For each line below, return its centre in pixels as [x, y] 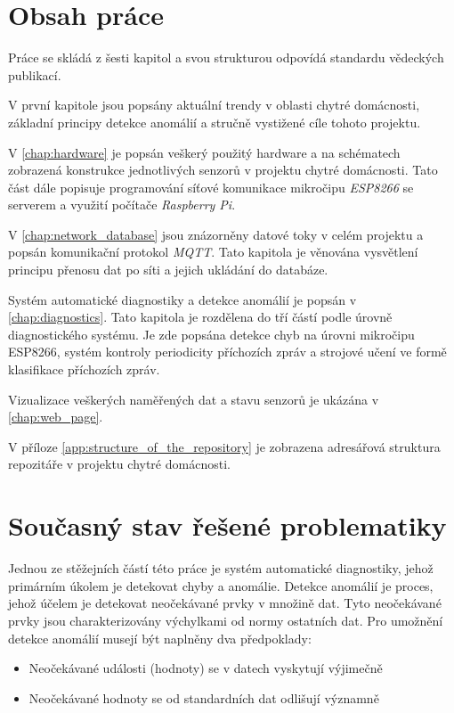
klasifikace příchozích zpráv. [84, 369]
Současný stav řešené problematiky [227, 525]
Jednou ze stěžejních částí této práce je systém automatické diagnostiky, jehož [221, 568]
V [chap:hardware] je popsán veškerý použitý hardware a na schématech [204, 152]
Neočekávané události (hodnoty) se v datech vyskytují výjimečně [206, 668]
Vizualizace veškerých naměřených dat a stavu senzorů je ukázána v [194, 399]
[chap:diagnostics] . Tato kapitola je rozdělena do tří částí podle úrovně [200, 317]
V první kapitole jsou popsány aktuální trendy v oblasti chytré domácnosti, [214, 105]
